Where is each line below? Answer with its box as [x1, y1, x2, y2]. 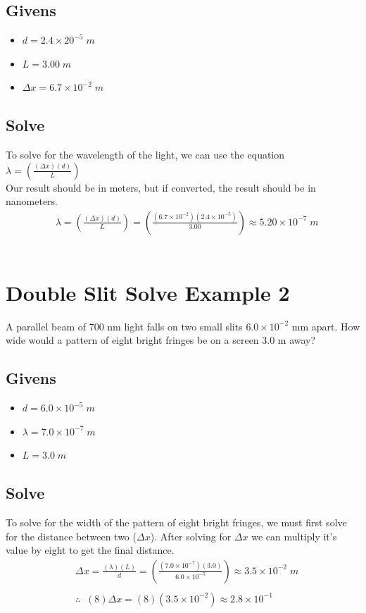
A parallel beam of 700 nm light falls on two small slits [6, 318, 243, 333]
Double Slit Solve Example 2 [6, 278, 290, 306]
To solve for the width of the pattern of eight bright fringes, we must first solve [6, 515, 347, 530]
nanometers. [6, 194, 58, 209]
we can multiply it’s [251, 528, 337, 543]
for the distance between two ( [6, 528, 137, 543]
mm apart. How [291, 318, 360, 333]
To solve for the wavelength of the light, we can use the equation [6, 147, 285, 162]
